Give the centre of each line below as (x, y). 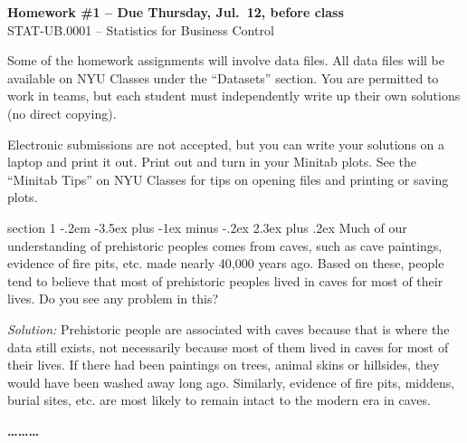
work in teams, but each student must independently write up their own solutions (234, 96)
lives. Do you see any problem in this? (113, 299)
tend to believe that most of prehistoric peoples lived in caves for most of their (225, 280)
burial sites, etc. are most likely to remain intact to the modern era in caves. (219, 400)
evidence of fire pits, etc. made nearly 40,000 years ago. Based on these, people (226, 263)
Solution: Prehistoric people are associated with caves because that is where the (229, 328)
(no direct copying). (62, 113)
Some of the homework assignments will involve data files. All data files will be (226, 60)
